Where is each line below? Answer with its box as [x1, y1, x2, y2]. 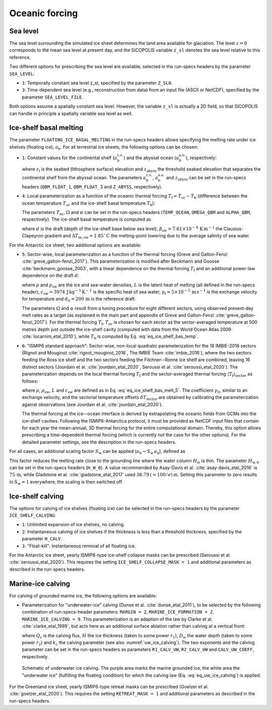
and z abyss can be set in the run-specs [166, 175, 246, 182]
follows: [22, 378, 38, 384]
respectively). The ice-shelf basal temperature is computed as [22, 216, 151, 222]
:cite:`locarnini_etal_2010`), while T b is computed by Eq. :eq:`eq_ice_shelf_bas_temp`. [22, 333, 199, 341]
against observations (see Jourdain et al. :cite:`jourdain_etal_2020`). [22, 401, 163, 408]
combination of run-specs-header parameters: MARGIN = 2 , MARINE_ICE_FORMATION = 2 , [22, 609, 214, 615]
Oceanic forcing [9, 8, 78, 19]
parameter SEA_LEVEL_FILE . [22, 94, 84, 100]
